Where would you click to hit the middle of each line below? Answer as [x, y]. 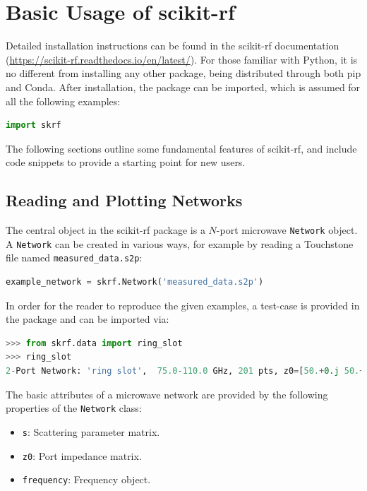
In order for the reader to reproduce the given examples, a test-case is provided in [183, 305]
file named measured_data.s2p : [74, 258]
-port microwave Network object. [287, 230]
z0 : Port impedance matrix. [82, 455]
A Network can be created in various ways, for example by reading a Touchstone [180, 243]
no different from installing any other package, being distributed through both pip [183, 73]
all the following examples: [63, 101]
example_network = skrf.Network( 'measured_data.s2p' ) [135, 282]
